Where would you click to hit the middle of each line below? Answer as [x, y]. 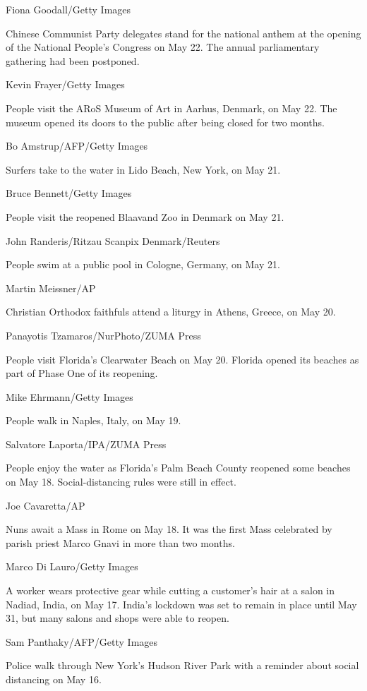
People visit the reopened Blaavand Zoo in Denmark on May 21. [145, 216]
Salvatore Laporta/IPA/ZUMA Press [86, 444]
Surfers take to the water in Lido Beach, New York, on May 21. [143, 169]
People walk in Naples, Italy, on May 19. [94, 420]
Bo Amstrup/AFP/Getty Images [77, 146]
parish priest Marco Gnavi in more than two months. [120, 542]
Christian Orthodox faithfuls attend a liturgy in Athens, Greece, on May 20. [171, 312]
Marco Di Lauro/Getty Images [72, 566]
